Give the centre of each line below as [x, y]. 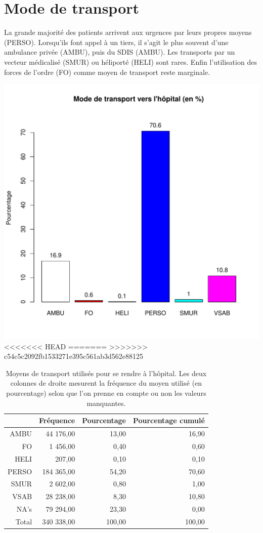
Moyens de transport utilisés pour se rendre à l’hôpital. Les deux [106, 373]
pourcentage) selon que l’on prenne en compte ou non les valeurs [106, 393]
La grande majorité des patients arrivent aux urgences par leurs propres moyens [128, 32]
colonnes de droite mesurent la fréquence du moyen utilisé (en [106, 383]
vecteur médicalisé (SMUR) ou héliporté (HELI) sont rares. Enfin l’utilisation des [130, 61]
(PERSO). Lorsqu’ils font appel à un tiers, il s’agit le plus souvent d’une [116, 42]
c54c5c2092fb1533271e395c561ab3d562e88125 [74, 356]
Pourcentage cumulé [169, 420]
